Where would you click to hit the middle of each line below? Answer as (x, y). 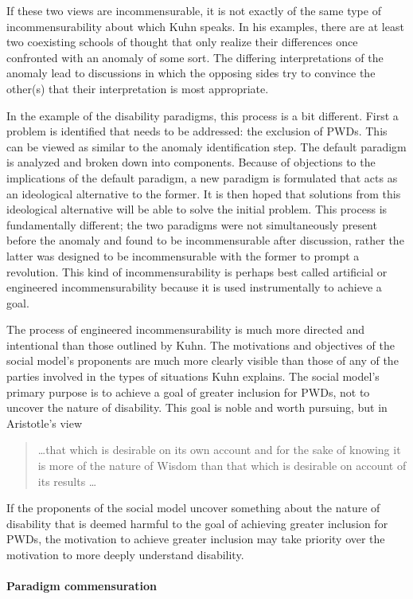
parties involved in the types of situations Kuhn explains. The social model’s (193, 376)
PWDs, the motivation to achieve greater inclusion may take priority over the (196, 539)
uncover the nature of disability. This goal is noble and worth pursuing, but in (197, 407)
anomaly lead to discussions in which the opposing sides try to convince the (191, 73)
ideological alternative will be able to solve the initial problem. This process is (197, 209)
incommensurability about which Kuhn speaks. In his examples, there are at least (205, 26)
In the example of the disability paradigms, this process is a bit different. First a (203, 115)
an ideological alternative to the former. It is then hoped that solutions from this (204, 193)
